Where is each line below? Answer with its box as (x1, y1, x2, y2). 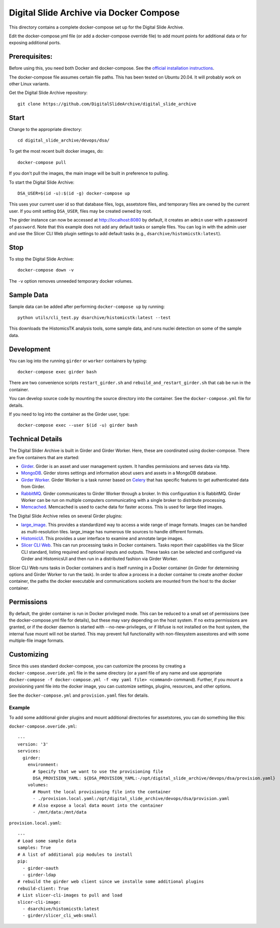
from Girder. (21, 484, 46, 490)
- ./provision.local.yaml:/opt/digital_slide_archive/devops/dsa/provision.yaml (32, 796, 230, 801)
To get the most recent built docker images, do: (9, 148, 104, 154)
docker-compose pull (17, 160, 66, 165)
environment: (27, 762, 59, 768)
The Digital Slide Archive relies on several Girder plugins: (9, 513, 123, 519)
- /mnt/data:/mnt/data (32, 809, 87, 815)
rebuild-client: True (17, 885, 69, 891)
